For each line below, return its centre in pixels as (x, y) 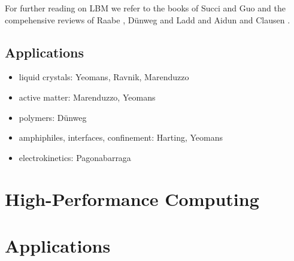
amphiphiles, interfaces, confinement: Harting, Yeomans (121, 137)
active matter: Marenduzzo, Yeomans (87, 97)
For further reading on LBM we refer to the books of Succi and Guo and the (145, 8)
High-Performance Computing (132, 198)
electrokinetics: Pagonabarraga (75, 157)
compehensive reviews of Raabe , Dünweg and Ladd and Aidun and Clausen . (148, 19)
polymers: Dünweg (53, 117)
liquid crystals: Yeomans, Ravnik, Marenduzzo (104, 77)
